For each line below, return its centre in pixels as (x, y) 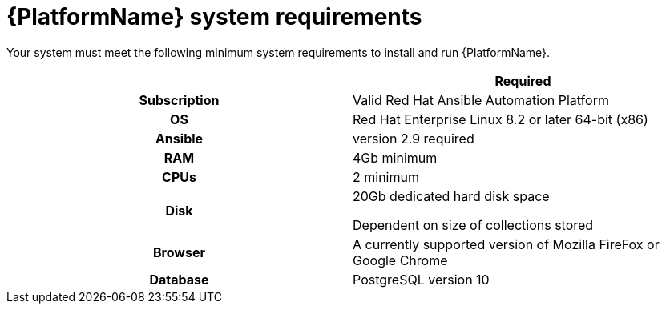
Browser (179, 252)
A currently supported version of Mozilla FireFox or (506, 244)
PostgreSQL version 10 (421, 279)
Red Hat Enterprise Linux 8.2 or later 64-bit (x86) (501, 119)
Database (179, 279)
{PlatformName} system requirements (214, 17)
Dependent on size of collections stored (473, 225)
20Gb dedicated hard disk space (451, 196)
